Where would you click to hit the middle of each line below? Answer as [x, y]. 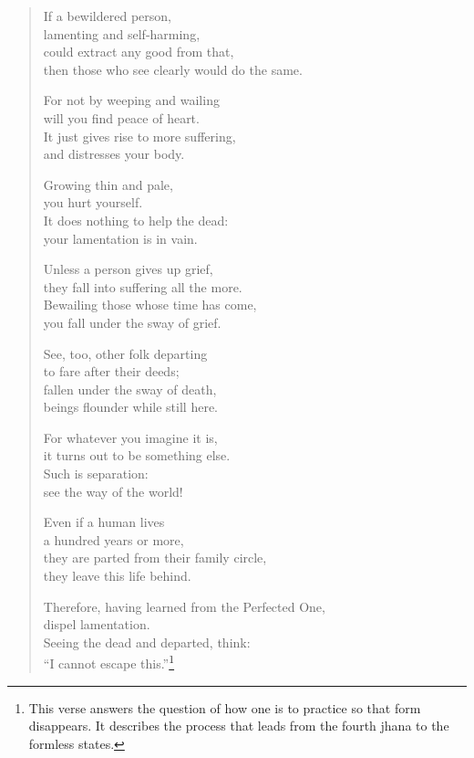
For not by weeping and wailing [131, 100]
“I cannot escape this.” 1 [109, 662]
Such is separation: [96, 474]
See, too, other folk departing [125, 353]
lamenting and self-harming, [122, 33]
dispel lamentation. [97, 624]
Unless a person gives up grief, [128, 269]
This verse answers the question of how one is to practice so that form [225, 707]
